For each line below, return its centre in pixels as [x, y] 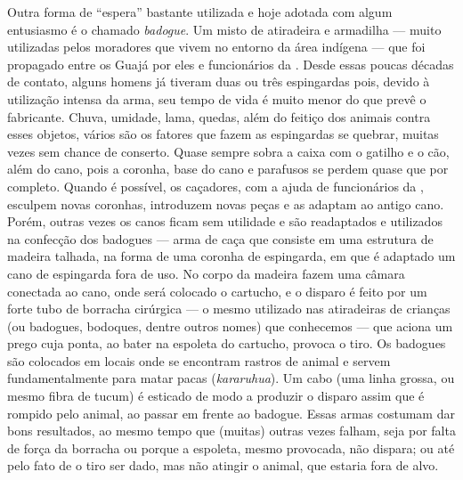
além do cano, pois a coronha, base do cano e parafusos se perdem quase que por [228, 169]
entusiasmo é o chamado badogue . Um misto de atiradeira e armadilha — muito [224, 29]
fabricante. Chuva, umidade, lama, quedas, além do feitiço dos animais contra [219, 116]
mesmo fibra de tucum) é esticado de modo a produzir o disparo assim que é [216, 396]
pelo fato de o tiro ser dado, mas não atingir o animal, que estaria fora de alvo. [223, 465]
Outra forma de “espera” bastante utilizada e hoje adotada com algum [200, 12]
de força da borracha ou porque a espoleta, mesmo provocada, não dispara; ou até [231, 447]
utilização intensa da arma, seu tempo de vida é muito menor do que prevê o [217, 98]
